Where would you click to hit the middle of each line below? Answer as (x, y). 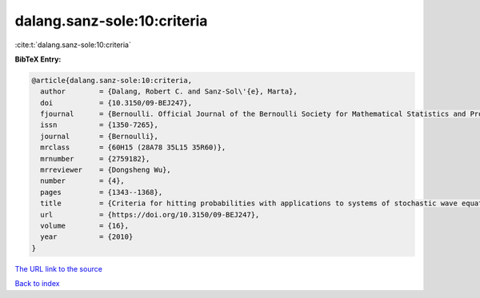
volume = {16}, (85, 226)
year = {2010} (87, 237)
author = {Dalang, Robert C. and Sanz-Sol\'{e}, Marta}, (169, 91)
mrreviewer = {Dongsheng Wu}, (106, 170)
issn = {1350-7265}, (100, 125)
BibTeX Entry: (38, 59)
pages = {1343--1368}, (102, 192)
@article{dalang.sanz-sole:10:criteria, (112, 80)
